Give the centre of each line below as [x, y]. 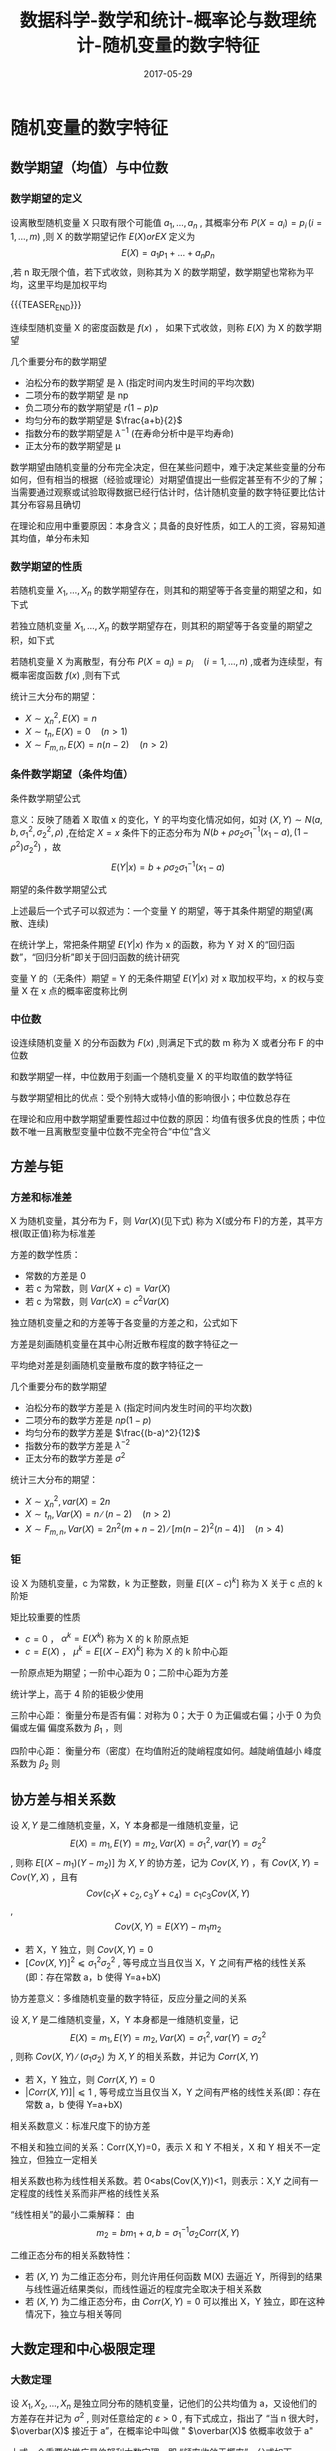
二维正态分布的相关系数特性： [71, 2255]
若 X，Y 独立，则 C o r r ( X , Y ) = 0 [90, 2079]
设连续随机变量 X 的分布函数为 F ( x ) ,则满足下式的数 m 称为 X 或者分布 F [157, 1043]
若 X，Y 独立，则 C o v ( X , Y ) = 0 [89, 1950]
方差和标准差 [41, 1197]
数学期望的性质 [46, 566]
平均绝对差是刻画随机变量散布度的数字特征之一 [106, 1365]
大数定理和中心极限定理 [82, 2348]
